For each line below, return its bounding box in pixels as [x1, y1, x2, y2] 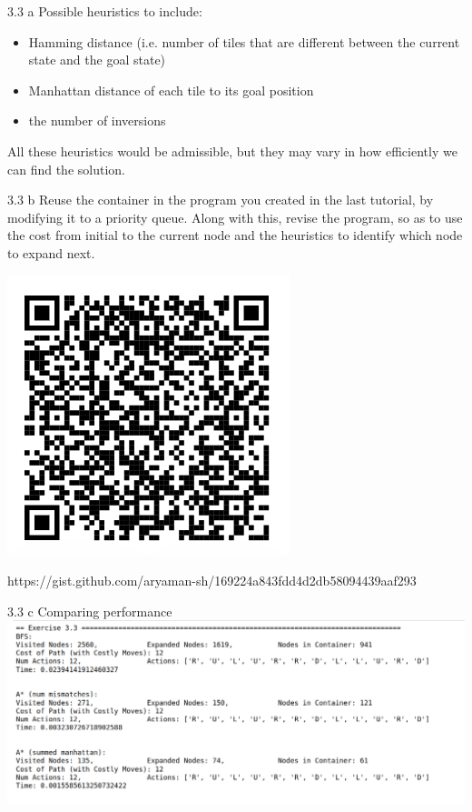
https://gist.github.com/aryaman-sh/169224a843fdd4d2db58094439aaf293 [7, 571, 417, 590]
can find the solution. [7, 159, 125, 178]
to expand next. [7, 243, 95, 262]
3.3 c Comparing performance [7, 601, 172, 620]
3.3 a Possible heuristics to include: [7, 2, 202, 20]
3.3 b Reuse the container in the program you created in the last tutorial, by [7, 190, 434, 209]
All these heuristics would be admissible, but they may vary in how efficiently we [7, 141, 457, 160]
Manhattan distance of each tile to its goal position [28, 80, 314, 99]
